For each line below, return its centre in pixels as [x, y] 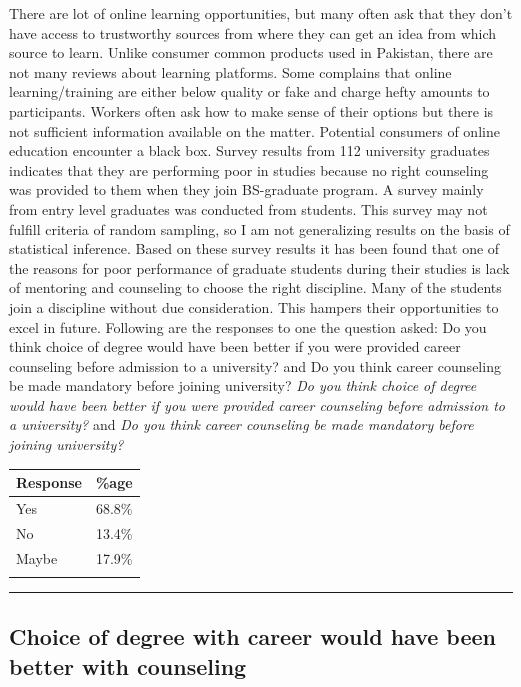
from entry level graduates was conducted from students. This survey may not [248, 208]
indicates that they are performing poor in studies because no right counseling [249, 169]
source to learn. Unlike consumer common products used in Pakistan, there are [251, 52]
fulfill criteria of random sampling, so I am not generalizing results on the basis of [259, 228]
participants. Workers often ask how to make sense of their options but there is [251, 110]
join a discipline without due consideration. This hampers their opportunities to [254, 306]
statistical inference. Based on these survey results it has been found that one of [254, 248]
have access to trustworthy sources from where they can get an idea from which [253, 32]
